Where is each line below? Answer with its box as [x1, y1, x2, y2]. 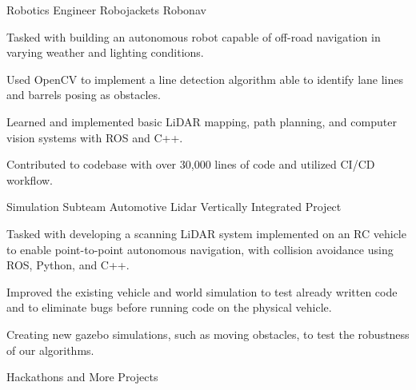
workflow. [6, 171, 53, 188]
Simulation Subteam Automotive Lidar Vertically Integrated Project [6, 198, 342, 215]
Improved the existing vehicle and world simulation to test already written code [6, 283, 398, 300]
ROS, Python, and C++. [6, 257, 130, 273]
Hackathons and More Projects [6, 368, 158, 385]
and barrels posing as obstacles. [6, 86, 161, 103]
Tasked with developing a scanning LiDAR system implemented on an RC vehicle [6, 225, 406, 241]
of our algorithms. [6, 341, 94, 358]
